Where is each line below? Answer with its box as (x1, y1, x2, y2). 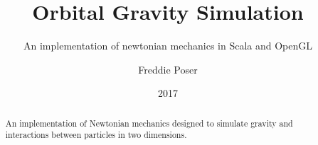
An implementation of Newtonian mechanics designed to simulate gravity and (5, 117, 293, 129)
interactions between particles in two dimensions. (5, 129, 187, 141)
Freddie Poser (138, 62, 198, 76)
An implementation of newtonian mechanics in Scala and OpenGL (23, 38, 312, 53)
